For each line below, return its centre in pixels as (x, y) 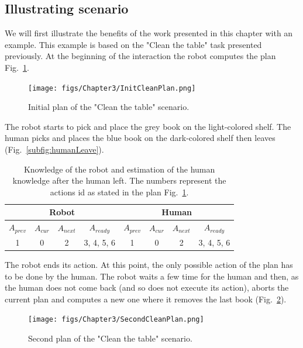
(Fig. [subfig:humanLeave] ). (54, 149)
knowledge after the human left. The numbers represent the (119, 180)
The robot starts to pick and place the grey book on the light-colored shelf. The (148, 126)
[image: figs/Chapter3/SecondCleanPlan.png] (116, 320)
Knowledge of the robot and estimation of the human (119, 169)
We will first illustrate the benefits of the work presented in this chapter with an (149, 33)
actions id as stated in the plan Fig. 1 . (119, 192)
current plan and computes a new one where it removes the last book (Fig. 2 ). (146, 299)
